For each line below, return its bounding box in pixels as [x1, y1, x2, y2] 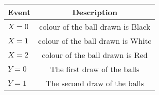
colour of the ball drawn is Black [39, 21, 151, 32]
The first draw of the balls [50, 63, 140, 75]
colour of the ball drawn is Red [42, 49, 148, 60]
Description [72, 6, 118, 18]
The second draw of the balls [45, 77, 144, 89]
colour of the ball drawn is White [38, 35, 152, 46]
